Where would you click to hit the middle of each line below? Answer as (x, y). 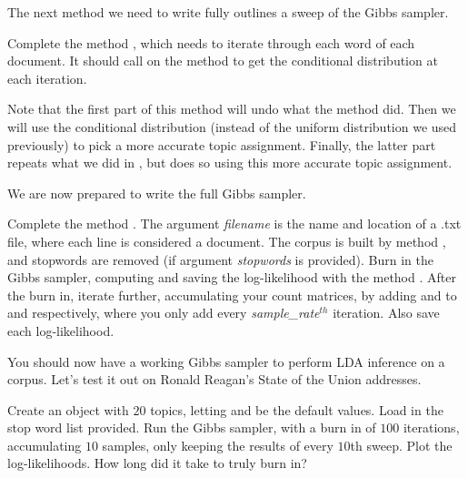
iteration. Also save (386, 313)
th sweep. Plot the (401, 445)
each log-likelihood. (61, 330)
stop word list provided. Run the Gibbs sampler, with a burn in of (192, 427)
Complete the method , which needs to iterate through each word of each (211, 42)
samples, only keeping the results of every (218, 445)
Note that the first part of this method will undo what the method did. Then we (232, 109)
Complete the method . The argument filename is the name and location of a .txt (234, 224)
